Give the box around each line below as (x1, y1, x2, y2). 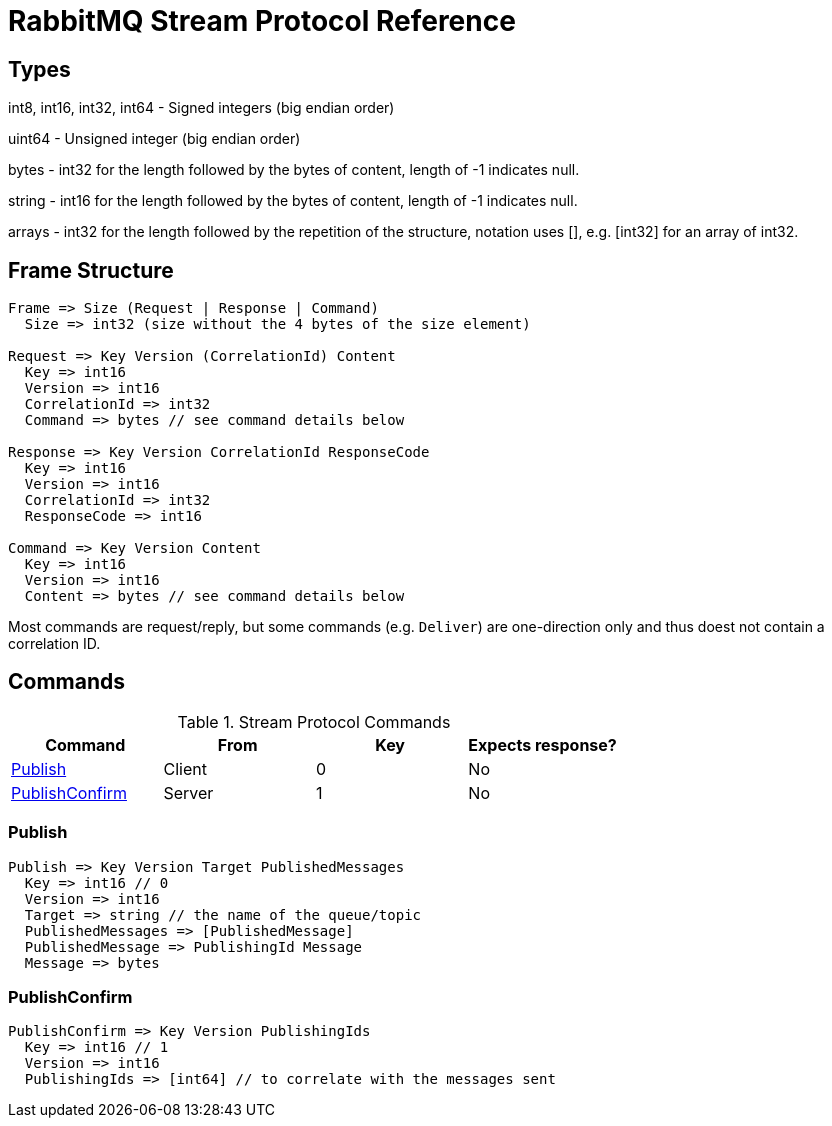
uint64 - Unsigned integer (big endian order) (8, 130, 301, 148)
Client (163, 758, 207, 779)
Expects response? (468, 734, 617, 755)
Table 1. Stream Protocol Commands (177, 711, 451, 732)
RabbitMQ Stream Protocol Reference (8, 4, 516, 38)
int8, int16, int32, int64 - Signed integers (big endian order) (8, 99, 395, 117)
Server (163, 782, 214, 803)
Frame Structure (8, 257, 174, 283)
